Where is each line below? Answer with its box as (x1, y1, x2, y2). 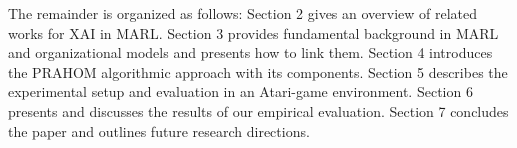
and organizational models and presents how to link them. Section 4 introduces (8, 42, 493, 63)
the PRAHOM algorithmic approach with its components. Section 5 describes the (8, 61, 508, 82)
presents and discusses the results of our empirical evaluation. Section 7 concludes (8, 100, 509, 121)
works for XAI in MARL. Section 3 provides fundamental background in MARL (8, 22, 499, 43)
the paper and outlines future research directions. (8, 120, 310, 141)
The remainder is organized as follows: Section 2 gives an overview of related (8, 3, 478, 23)
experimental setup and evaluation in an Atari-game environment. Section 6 (8, 81, 473, 102)
